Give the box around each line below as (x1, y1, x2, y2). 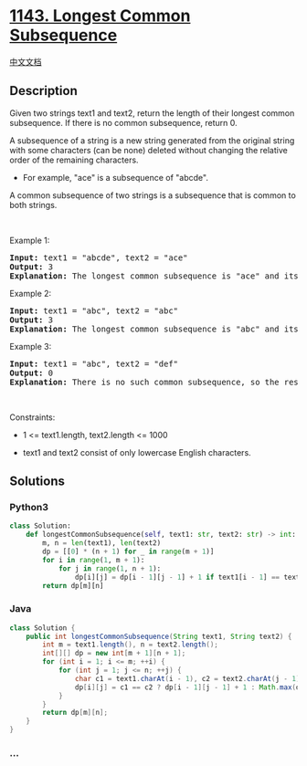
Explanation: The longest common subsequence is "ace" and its (9, 270, 299, 281)
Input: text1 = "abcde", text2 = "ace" (9, 252, 188, 263)
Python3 (9, 501, 48, 514)
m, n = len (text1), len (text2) (42, 539, 162, 548)
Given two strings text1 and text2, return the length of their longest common (9, 107, 295, 119)
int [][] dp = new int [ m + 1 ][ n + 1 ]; (42, 649, 186, 658)
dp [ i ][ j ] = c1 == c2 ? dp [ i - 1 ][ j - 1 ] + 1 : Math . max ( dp (74, 682, 304, 692)
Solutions (9, 474, 66, 489)
